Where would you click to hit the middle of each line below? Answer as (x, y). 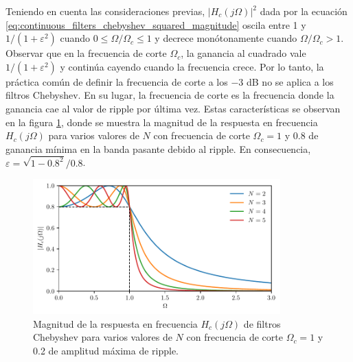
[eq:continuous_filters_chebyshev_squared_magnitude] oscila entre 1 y (156, 24)
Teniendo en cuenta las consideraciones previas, (105, 11)
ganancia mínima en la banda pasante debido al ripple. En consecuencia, (158, 148)
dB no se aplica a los (290, 81)
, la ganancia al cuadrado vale (243, 53)
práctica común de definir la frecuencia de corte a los (117, 81)
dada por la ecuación (304, 11)
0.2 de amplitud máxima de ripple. (106, 351)
